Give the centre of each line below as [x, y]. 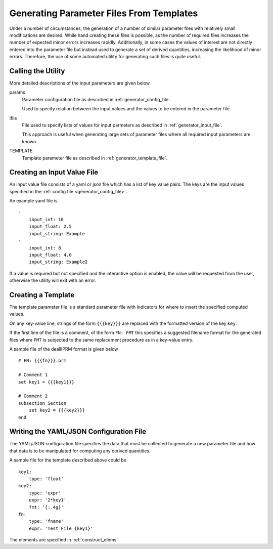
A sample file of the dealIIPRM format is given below [64, 349]
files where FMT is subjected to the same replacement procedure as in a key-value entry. [102, 340]
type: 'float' [46, 479]
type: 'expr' [45, 493]
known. [30, 141]
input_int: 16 [46, 219]
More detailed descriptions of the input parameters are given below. [80, 83]
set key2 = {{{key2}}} [57, 410]
